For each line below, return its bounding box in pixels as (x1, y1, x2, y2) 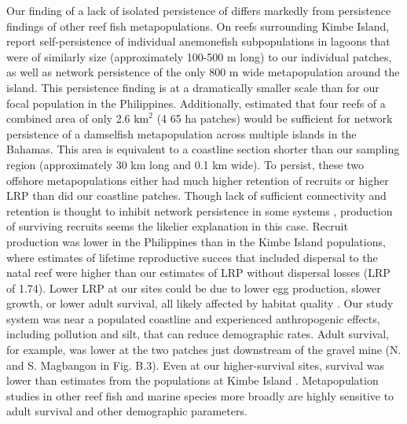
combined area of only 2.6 (6, 110, 130, 127)
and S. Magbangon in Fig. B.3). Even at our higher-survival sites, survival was (6, 356, 385, 373)
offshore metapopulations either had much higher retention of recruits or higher (6, 171, 389, 188)
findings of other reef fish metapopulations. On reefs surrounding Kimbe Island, (6, 17, 390, 34)
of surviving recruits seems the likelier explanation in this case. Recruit (6, 218, 348, 234)
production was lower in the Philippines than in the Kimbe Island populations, (6, 233, 386, 249)
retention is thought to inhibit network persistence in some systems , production (6, 202, 393, 219)
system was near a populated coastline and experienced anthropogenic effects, (6, 310, 380, 326)
